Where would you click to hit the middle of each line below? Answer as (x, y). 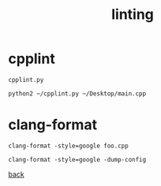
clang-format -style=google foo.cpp (68, 146)
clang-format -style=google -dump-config (77, 159)
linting (133, 15)
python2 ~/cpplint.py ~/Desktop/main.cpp (77, 93)
